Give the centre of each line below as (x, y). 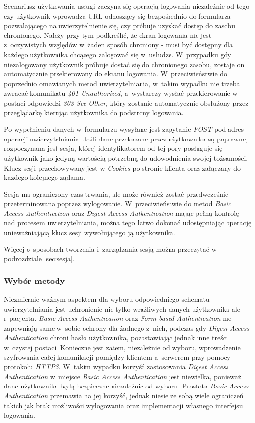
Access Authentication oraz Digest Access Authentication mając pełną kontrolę (122, 213)
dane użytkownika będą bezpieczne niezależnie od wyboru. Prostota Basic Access (126, 386)
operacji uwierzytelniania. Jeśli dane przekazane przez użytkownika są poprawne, (126, 138)
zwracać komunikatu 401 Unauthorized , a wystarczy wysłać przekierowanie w (121, 93)
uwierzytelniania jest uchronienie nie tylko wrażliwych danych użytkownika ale (122, 308)
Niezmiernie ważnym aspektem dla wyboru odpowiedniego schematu (107, 299)
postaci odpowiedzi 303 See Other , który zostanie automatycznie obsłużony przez (126, 102)
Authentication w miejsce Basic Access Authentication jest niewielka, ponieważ (123, 376)
